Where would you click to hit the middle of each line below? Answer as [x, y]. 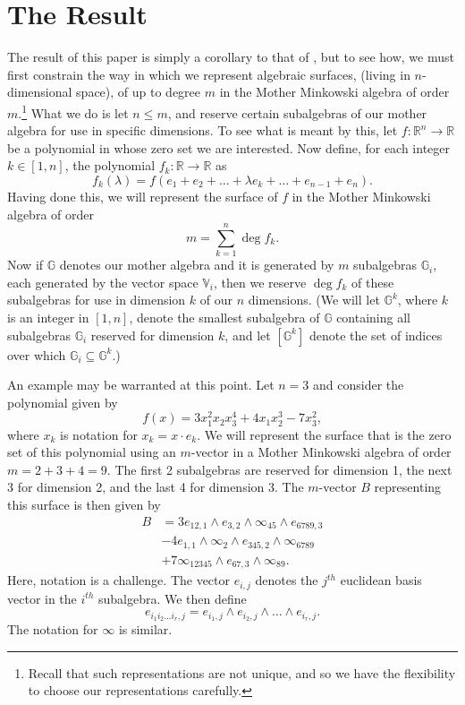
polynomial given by [63, 402]
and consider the [359, 385]
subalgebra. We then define [172, 598]
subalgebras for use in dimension [97, 300]
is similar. [145, 628]
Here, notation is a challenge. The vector [119, 580]
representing [408, 487]
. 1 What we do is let [73, 111]
